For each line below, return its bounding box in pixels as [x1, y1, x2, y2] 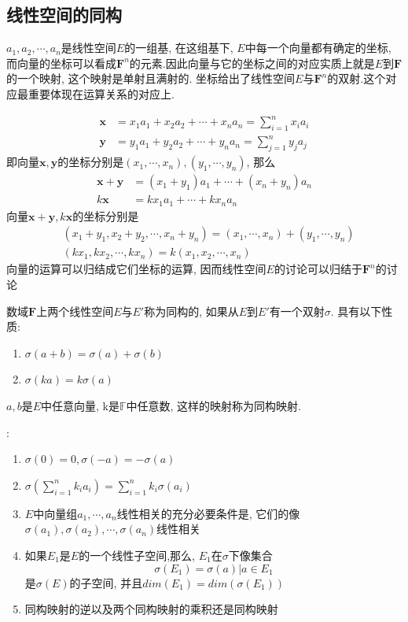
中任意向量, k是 [41, 397, 119, 413]
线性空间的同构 [6, 2, 122, 27]
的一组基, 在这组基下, [124, 39, 233, 56]
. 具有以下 [330, 302, 382, 319]
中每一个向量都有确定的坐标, [244, 39, 391, 56]
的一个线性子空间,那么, [79, 546, 195, 563]
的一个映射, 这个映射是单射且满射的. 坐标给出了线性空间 [6, 70, 296, 87]
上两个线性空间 [36, 302, 114, 319]
